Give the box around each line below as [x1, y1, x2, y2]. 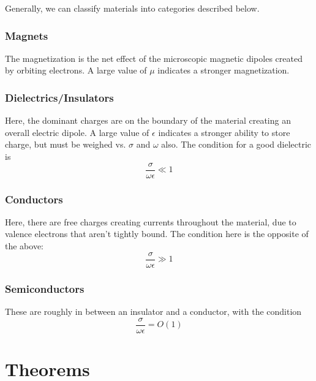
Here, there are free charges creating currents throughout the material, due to [5, 215, 296, 228]
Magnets [5, 28, 48, 43]
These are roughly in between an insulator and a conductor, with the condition [5, 304, 302, 317]
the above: [5, 240, 43, 252]
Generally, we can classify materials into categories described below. [5, 2, 260, 14]
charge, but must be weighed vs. [5, 138, 126, 151]
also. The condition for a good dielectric [161, 138, 312, 151]
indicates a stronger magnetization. [157, 64, 290, 77]
